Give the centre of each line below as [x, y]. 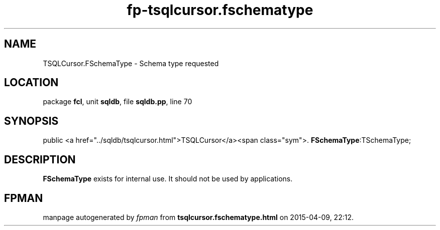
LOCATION [31, 83]
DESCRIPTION [40, 159]
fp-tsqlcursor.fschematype [220, 10]
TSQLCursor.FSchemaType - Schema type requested [131, 63]
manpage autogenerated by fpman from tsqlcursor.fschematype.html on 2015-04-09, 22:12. [198, 217]
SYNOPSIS [31, 121]
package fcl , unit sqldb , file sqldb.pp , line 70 [118, 102]
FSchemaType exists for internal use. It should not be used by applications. [168, 179]
